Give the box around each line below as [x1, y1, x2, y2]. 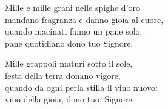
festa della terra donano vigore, [5, 68, 121, 81]
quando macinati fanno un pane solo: [5, 25, 143, 38]
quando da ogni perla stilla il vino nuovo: [5, 81, 158, 93]
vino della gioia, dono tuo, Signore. [5, 93, 135, 105]
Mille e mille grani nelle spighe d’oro [5, 1, 140, 13]
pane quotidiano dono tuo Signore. [5, 36, 133, 49]
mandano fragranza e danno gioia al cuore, [5, 13, 164, 25]
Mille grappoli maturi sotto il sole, [5, 57, 133, 70]
